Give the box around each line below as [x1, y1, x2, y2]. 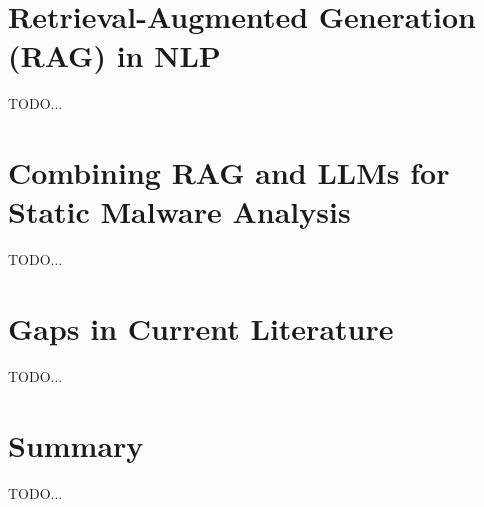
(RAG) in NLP [8, 35, 221, 76]
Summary [8, 424, 144, 465]
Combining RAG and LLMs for [8, 152, 450, 193]
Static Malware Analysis [8, 191, 351, 232]
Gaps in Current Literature [8, 308, 394, 348]
